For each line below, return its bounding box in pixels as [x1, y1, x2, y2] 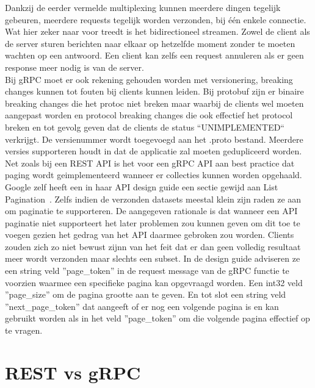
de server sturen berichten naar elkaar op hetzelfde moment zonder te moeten [5, 37, 295, 49]
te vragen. [5, 324, 43, 337]
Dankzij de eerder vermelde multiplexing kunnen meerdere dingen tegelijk [5, 1, 281, 13]
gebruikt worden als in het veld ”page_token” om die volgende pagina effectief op [5, 312, 310, 325]
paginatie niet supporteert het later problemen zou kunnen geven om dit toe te [5, 216, 300, 229]
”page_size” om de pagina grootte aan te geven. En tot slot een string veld [5, 288, 286, 301]
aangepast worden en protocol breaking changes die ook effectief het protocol [5, 109, 293, 121]
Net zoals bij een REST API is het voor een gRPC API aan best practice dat [5, 156, 295, 169]
